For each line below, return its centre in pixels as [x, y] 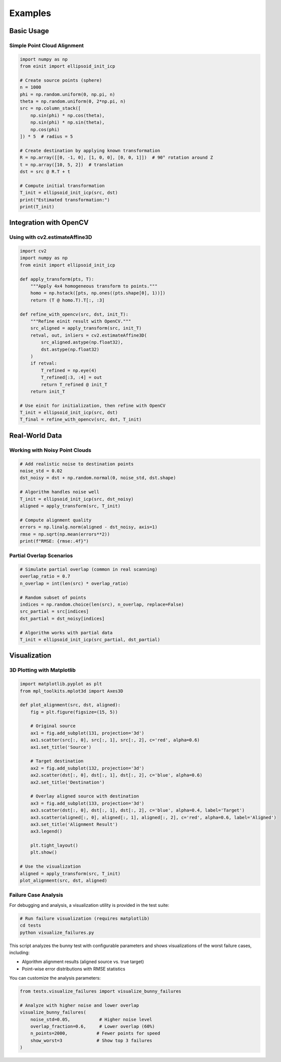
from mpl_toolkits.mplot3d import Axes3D [72, 691]
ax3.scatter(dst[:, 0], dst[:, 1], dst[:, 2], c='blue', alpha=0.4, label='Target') [138, 810]
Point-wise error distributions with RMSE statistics [74, 969]
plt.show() [44, 852]
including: [20, 952]
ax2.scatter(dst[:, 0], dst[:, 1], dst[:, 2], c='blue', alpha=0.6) [116, 775]
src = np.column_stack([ [50, 108]
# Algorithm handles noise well [60, 492]
